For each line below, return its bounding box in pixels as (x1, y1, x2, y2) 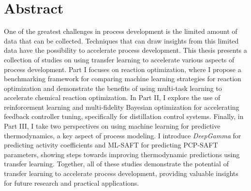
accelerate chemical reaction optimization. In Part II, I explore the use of (4, 92, 221, 103)
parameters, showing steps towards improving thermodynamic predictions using (4, 149, 240, 159)
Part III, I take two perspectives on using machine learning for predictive (4, 121, 221, 131)
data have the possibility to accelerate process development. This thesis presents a (4, 45, 247, 55)
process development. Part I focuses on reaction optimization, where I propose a (4, 64, 241, 74)
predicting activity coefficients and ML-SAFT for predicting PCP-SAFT (4, 140, 218, 150)
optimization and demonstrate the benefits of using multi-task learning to (4, 83, 222, 93)
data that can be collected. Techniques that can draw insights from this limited (4, 35, 239, 45)
